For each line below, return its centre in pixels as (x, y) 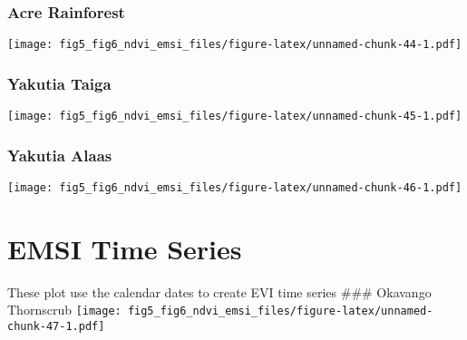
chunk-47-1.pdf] (56, 326)
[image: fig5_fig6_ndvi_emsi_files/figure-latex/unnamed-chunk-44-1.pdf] (235, 45)
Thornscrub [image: (64, 310)
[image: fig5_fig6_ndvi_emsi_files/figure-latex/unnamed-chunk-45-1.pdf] (235, 117)
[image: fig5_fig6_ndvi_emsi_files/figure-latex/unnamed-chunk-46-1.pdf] (235, 187)
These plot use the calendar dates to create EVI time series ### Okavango (219, 291)
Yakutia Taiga (59, 83)
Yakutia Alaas (60, 155)
